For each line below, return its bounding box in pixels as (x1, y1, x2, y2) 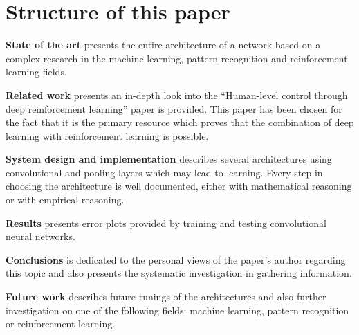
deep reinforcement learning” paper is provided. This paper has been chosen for (6, 101, 342, 116)
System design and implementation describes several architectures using (6, 152, 332, 166)
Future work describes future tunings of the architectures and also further (6, 289, 326, 304)
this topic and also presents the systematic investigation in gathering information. (6, 266, 352, 280)
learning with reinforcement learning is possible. (6, 128, 209, 143)
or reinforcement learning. (6, 316, 116, 331)
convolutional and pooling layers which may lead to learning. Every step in (6, 165, 323, 179)
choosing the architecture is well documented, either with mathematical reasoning (6, 179, 352, 193)
